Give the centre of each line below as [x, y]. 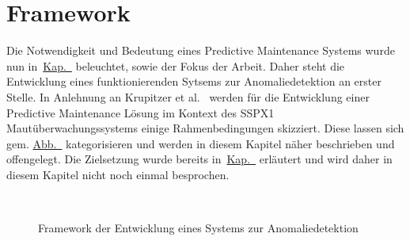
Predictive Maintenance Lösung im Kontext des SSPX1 [140, 112]
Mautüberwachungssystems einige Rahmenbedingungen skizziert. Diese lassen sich [205, 128]
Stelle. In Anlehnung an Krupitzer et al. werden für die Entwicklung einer [188, 96]
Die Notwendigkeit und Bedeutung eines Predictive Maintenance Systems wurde [201, 50]
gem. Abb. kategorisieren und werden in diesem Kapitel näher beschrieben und [201, 143]
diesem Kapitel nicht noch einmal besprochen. [118, 174]
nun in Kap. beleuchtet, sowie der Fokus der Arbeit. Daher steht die [176, 65]
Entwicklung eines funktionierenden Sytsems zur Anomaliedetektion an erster [194, 81]
